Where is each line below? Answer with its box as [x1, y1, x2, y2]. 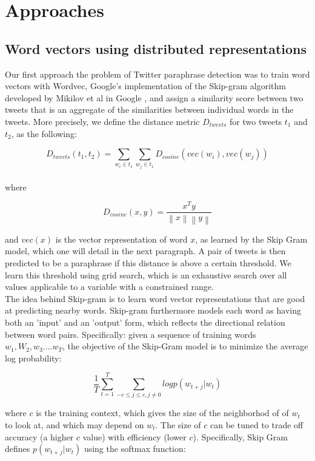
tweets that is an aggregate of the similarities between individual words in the [5, 103, 294, 116]
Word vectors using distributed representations [5, 39, 307, 58]
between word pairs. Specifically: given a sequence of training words [5, 328, 256, 340]
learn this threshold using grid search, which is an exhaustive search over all [5, 268, 287, 281]
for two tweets [230, 115, 282, 127]
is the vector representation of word [55, 232, 188, 245]
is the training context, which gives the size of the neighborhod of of [36, 406, 289, 419]
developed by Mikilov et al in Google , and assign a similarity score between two [5, 91, 303, 104]
